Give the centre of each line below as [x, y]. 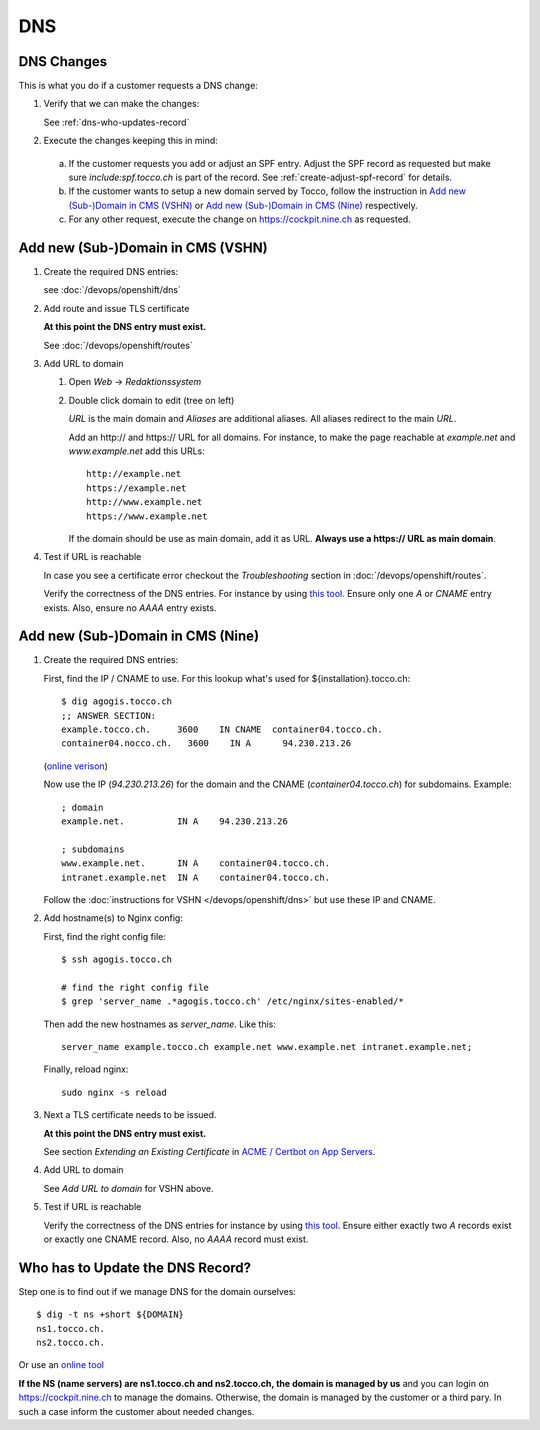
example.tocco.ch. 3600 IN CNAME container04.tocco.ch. [222, 729]
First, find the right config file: [105, 936]
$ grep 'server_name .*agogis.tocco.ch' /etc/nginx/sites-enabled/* [232, 1001]
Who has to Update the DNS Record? [135, 1267]
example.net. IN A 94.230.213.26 [175, 821]
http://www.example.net [144, 502]
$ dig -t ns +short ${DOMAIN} [110, 1314]
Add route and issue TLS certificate [116, 308]
